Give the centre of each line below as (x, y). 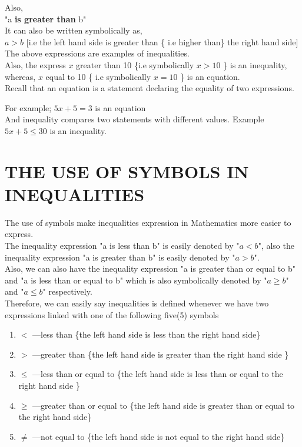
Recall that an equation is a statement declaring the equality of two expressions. (150, 88)
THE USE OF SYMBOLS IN (127, 171)
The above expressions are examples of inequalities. (97, 53)
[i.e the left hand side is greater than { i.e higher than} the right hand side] (162, 41)
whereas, (20, 76)
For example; (28, 107)
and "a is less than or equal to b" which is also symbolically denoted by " (136, 280)
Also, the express (35, 64)
